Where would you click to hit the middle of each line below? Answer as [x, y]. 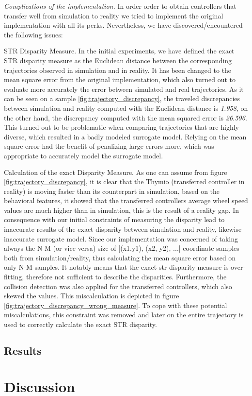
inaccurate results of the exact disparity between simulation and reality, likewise [123, 229]
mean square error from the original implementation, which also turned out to [120, 79]
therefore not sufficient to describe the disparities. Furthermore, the [126, 277]
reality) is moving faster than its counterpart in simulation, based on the [112, 191]
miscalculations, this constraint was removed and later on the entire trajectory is [124, 315]
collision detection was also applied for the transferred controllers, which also [118, 286]
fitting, [14, 277]
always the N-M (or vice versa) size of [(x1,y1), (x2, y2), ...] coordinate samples [122, 248]
